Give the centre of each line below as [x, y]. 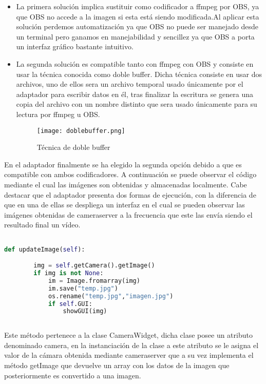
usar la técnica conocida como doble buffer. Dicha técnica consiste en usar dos [139, 74]
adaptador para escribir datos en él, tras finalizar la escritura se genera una [135, 94]
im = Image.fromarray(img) [94, 281]
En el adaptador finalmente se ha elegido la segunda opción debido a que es [123, 164]
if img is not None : [69, 273]
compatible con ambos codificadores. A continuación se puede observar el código [130, 174]
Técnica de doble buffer [73, 147]
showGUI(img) [85, 311]
